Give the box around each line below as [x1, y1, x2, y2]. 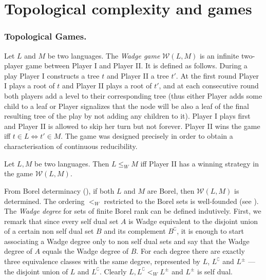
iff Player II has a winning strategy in [140, 158, 259, 169]
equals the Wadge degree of [42, 246, 129, 256]
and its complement [104, 226, 166, 236]
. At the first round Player [176, 70, 259, 81]
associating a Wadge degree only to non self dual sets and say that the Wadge [4, 235, 250, 246]
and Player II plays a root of [62, 80, 152, 91]
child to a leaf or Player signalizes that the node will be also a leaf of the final [4, 100, 249, 111]
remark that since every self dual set [4, 215, 119, 226]
